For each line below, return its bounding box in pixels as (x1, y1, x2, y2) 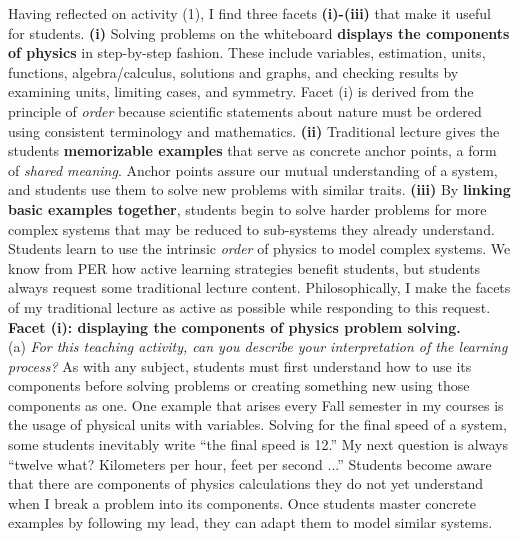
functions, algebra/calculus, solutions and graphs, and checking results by (8, 61, 459, 82)
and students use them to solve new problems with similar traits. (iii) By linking (8, 179, 511, 200)
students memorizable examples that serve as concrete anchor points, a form (8, 140, 497, 161)
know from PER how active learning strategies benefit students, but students (8, 257, 481, 278)
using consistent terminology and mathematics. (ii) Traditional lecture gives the (8, 120, 500, 141)
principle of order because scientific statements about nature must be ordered (8, 100, 482, 121)
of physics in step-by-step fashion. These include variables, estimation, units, (8, 42, 486, 63)
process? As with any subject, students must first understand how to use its (8, 355, 472, 376)
